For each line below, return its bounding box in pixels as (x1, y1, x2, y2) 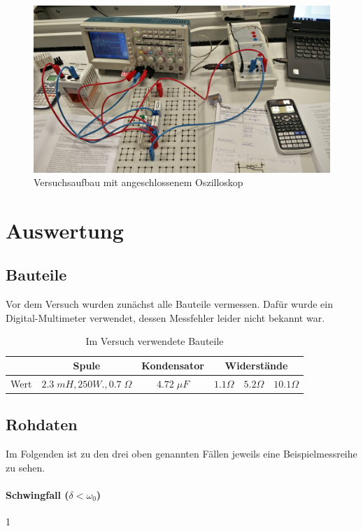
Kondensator (141, 358, 204, 373)
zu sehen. (6, 460, 45, 474)
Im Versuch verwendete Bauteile (85, 334, 224, 348)
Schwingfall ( (6, 487, 69, 502)
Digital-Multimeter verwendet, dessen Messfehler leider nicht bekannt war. (6, 310, 325, 325)
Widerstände (225, 358, 288, 373)
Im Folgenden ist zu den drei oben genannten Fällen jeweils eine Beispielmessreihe (6, 446, 357, 461)
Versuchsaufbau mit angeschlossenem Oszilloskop (34, 175, 243, 190)
